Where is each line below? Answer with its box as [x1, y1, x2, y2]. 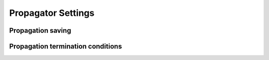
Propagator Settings [9, 7, 95, 18]
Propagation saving [9, 26, 72, 35]
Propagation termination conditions [9, 42, 122, 51]
